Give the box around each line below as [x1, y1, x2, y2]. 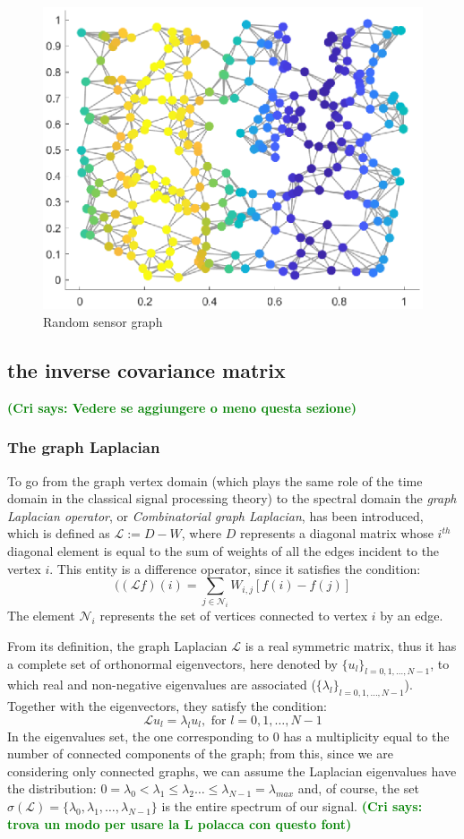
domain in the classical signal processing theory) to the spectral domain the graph [7, 489, 457, 508]
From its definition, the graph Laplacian [7, 637, 228, 655]
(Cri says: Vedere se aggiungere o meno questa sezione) [7, 398, 357, 416]
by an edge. [380, 606, 443, 625]
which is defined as [7, 524, 110, 543]
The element [7, 606, 75, 625]
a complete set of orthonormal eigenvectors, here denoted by [7, 654, 338, 672]
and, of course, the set [297, 779, 419, 798]
